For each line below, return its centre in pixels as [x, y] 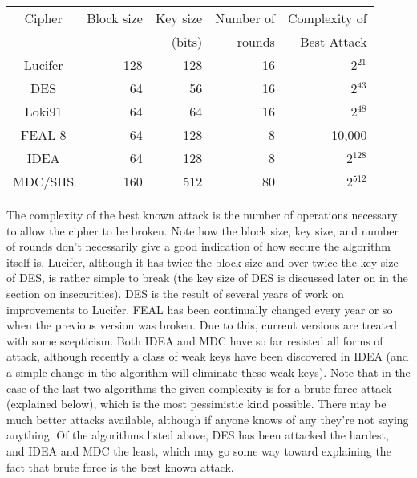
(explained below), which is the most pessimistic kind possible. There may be [196, 404]
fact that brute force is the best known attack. [120, 466]
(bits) [187, 41]
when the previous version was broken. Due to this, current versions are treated [202, 325]
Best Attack [334, 41]
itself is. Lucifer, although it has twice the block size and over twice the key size [202, 261]
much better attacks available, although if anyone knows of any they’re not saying [208, 419]
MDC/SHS [44, 181]
